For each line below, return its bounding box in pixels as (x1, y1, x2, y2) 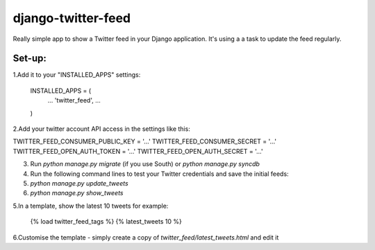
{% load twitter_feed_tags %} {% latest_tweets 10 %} (30, 217, 182, 226)
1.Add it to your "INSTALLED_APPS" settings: (12, 71, 141, 79)
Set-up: (12, 53, 47, 64)
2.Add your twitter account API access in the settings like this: (12, 125, 190, 133)
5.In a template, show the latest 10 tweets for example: (12, 202, 169, 210)
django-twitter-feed (12, 10, 131, 26)
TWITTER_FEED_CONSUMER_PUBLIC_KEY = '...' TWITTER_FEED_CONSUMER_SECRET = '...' (12, 137, 277, 145)
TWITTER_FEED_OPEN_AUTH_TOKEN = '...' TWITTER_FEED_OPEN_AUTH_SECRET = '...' (12, 147, 263, 155)
